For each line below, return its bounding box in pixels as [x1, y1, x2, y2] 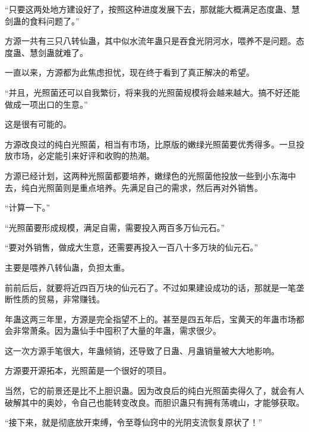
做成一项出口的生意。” [5, 98, 88, 110]
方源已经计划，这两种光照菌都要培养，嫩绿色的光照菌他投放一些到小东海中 [5, 169, 296, 181]
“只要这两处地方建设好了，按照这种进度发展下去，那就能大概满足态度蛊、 [5, 3, 292, 15]
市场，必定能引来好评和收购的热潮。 [12, 149, 154, 162]
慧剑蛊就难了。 [29, 46, 88, 58]
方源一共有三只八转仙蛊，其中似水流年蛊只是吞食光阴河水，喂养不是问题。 [5, 35, 296, 47]
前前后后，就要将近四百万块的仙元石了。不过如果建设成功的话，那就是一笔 [5, 281, 296, 293]
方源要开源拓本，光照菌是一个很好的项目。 [5, 364, 171, 377]
